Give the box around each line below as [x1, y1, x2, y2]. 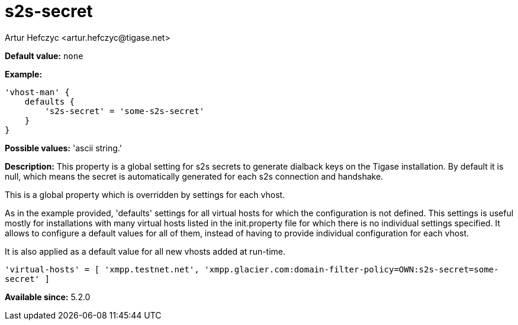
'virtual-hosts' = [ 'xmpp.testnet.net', [5, 264, 200, 274]
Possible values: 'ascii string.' [5, 142, 122, 153]
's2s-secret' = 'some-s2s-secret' [44, 106, 205, 116]
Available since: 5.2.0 [5, 291, 91, 302]
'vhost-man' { [5, 87, 70, 97]
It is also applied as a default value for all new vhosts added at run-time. [5, 246, 286, 256]
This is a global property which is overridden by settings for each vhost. [5, 189, 285, 200]
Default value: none [5, 50, 83, 61]
